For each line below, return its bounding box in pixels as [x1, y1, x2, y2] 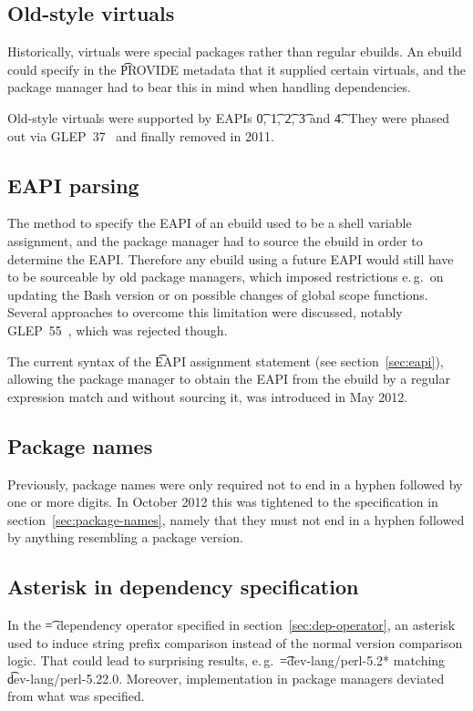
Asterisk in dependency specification [7, 572, 359, 601]
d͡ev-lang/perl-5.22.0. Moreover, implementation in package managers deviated [7, 668, 445, 687]
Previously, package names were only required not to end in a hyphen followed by [7, 474, 463, 493]
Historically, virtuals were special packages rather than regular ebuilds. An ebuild [7, 42, 462, 61]
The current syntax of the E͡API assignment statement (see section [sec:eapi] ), [7, 351, 444, 370]
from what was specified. [7, 686, 145, 706]
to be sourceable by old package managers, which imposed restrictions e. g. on [7, 267, 444, 286]
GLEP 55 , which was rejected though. [7, 320, 228, 339]
